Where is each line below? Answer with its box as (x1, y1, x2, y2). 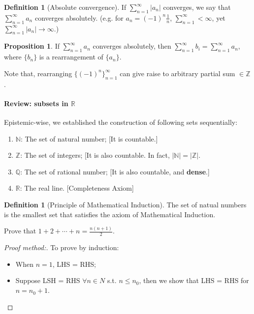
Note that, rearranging (4, 68, 72, 78)
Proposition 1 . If (4, 41, 60, 51)
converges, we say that (163, 2, 231, 12)
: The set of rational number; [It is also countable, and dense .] (20, 166, 210, 176)
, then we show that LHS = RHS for (139, 275, 249, 285)
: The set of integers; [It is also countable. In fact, (20, 150, 170, 160)
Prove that (4, 226, 36, 236)
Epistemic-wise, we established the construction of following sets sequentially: (4, 116, 238, 127)
